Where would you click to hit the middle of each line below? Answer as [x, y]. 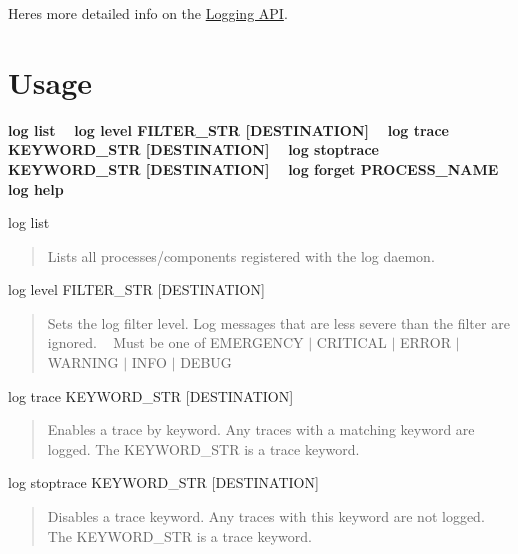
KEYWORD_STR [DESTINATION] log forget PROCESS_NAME [253, 168]
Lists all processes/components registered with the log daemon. [241, 255]
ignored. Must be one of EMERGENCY [175, 342]
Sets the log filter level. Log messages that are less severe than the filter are [278, 322]
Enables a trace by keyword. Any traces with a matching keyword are [261, 429]
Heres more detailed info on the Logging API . [148, 13]
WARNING [83, 362]
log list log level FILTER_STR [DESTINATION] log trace [228, 129]
